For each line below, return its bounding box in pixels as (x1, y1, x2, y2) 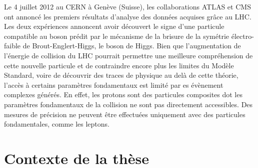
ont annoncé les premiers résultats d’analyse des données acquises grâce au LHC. (4, 11, 251, 21)
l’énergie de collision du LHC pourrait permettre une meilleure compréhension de (4, 50, 253, 60)
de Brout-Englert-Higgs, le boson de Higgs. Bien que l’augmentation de (22, 40, 241, 51)
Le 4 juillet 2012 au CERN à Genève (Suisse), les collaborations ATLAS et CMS (4, 1, 251, 11)
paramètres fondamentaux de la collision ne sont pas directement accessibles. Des (4, 99, 253, 109)
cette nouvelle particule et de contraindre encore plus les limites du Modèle (4, 60, 234, 70)
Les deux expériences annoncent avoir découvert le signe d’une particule (4, 21, 224, 31)
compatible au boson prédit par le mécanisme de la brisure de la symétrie (4, 30, 229, 41)
